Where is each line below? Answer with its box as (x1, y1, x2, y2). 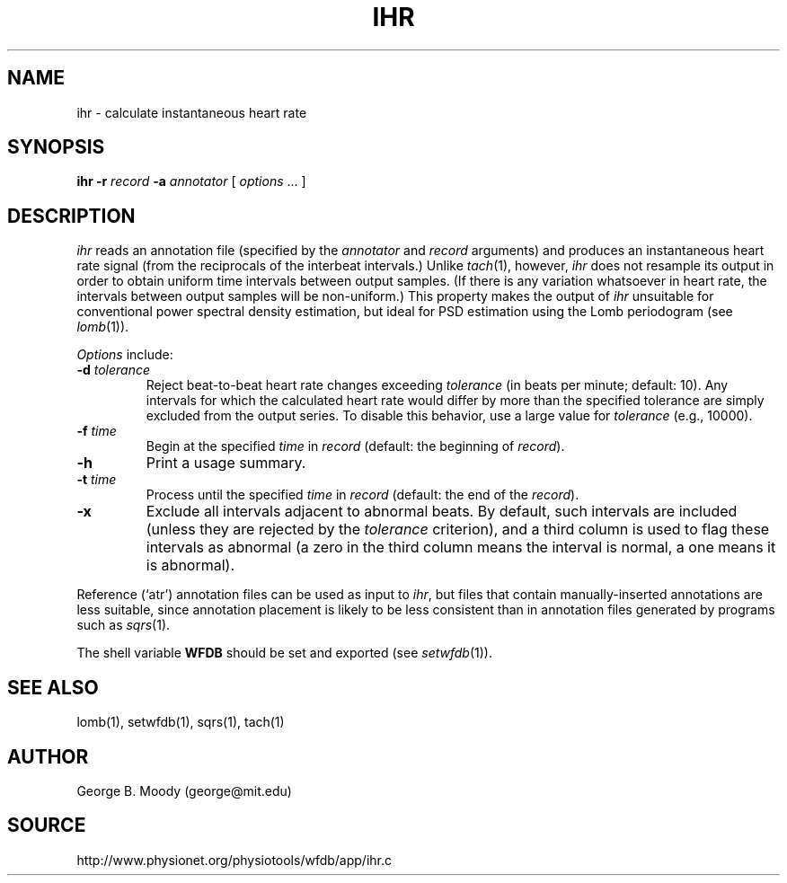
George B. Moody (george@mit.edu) (76, 782, 292, 799)
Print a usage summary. (146, 454, 306, 472)
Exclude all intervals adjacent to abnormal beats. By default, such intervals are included (146, 502, 738, 521)
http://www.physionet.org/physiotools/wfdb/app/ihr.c (76, 852, 393, 868)
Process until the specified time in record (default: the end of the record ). (146, 487, 579, 503)
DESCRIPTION (7, 204, 136, 227)
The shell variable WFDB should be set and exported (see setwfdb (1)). (76, 645, 492, 661)
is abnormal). (146, 556, 235, 575)
